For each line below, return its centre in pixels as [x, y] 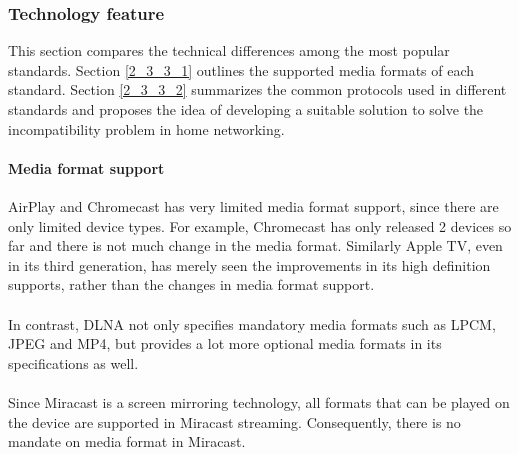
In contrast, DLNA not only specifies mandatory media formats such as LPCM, [252, 323]
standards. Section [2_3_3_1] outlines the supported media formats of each [241, 69]
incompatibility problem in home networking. [146, 128]
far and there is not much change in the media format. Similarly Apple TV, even [255, 245]
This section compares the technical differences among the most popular [229, 50]
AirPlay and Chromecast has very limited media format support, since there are [253, 205]
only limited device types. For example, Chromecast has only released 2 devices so [260, 225]
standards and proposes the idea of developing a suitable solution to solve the [246, 109]
